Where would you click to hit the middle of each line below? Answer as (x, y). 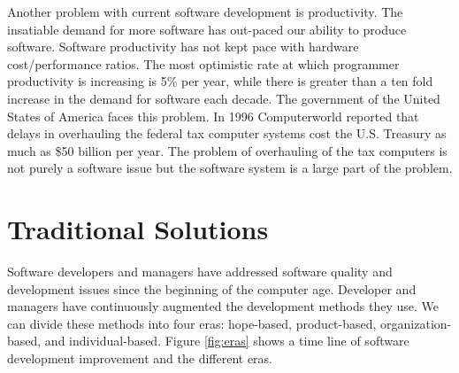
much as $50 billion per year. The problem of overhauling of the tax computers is (227, 150)
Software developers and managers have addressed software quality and (200, 272)
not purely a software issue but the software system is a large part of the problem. (230, 168)
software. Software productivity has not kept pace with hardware (183, 47)
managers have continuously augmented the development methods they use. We (223, 306)
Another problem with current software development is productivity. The (205, 12)
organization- (416, 323)
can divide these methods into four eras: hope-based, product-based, (192, 323)
